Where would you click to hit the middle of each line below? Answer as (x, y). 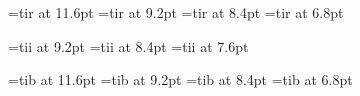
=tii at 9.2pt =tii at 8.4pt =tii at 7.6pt (128, 45)
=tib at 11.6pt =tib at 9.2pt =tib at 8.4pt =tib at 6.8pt (180, 79)
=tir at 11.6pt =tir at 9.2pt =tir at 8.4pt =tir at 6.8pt (176, 12)
